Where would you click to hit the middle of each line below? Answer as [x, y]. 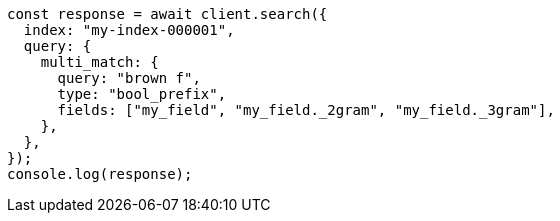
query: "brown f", [129, 78]
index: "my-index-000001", [129, 30]
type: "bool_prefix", [142, 94]
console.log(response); [100, 174]
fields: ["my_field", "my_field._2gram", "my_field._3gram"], [306, 110]
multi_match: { [99, 62]
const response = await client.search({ [167, 14]
